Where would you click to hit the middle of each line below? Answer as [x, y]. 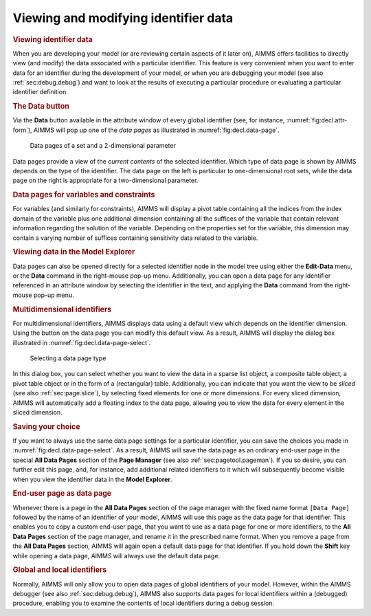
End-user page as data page [62, 494]
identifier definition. [40, 92]
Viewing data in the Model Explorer [74, 252]
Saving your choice [46, 426]
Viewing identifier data [53, 39]
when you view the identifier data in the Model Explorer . [92, 479]
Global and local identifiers [60, 570]
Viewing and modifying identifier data [123, 18]
